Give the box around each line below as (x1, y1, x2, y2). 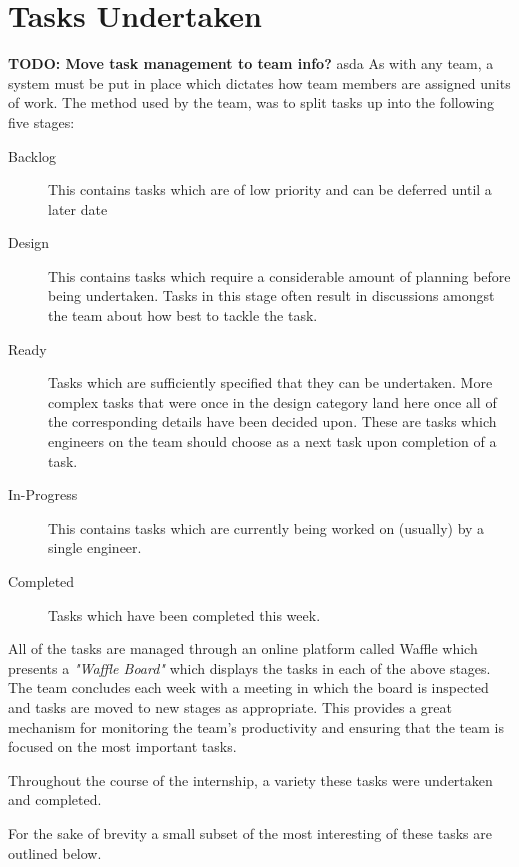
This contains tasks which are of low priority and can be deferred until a (48, 179, 492, 200)
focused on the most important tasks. (8, 736, 237, 757)
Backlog (8, 145, 57, 166)
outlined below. (8, 842, 102, 863)
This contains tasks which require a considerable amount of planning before (48, 265, 511, 286)
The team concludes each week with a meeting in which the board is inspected (8, 677, 489, 698)
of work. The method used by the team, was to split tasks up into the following (8, 92, 495, 113)
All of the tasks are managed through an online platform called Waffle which (8, 638, 478, 659)
